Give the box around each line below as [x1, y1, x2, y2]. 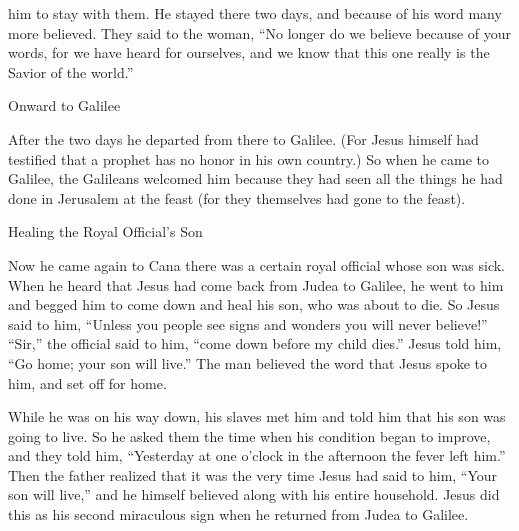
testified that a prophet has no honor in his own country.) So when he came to [8, 148, 490, 169]
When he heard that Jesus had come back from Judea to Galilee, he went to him [8, 274, 504, 295]
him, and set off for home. [8, 372, 167, 393]
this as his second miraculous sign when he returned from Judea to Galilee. [8, 504, 469, 525]
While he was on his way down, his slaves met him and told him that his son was [8, 406, 506, 427]
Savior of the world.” [8, 61, 134, 82]
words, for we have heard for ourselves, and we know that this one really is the [8, 42, 490, 63]
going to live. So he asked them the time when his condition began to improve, [8, 425, 491, 446]
